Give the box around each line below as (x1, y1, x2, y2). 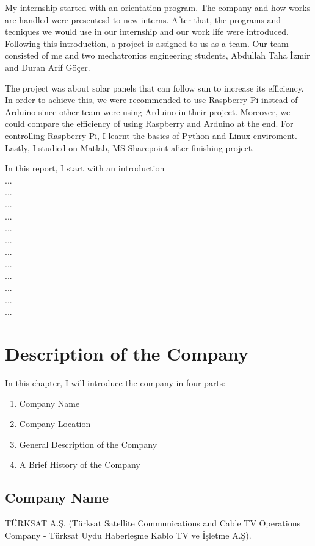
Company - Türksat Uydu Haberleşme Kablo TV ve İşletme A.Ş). (5, 528, 252, 541)
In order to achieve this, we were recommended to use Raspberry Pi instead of (5, 93, 298, 106)
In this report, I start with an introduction (5, 162, 165, 174)
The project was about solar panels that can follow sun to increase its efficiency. (5, 81, 304, 94)
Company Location (19, 417, 91, 430)
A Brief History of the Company (19, 458, 140, 471)
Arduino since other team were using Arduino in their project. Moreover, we (5, 105, 291, 118)
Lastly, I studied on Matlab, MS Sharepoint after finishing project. (5, 141, 255, 154)
